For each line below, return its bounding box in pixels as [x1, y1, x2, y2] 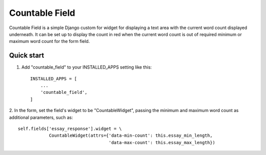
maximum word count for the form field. [9, 39, 90, 44]
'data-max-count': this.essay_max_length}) [108, 140, 215, 145]
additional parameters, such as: [9, 114, 73, 120]
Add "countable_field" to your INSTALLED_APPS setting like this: [21, 64, 152, 70]
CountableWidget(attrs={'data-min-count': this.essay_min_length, [49, 133, 213, 138]
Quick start [9, 51, 44, 60]
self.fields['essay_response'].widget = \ [18, 126, 122, 131]
